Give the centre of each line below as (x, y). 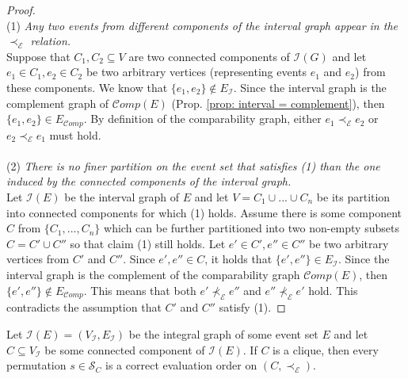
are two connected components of (209, 56)
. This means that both (140, 290)
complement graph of (58, 103)
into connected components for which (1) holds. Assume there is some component (204, 212)
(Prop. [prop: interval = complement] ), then (278, 103)
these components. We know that (87, 87)
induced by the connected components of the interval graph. (149, 181)
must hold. (75, 134)
